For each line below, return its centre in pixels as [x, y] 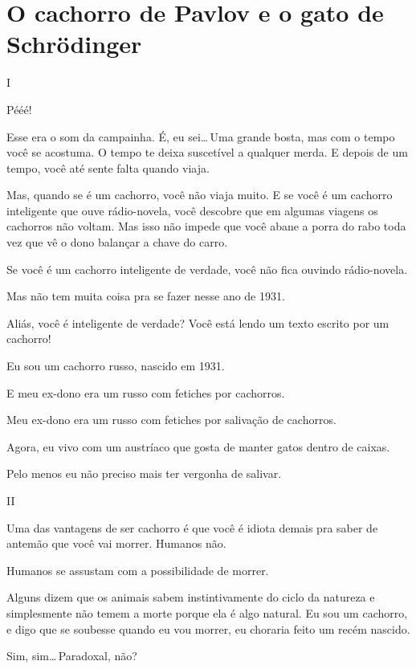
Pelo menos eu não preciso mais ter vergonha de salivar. [144, 473]
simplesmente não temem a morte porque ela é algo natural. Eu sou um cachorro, [207, 612]
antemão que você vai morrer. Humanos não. [116, 543]
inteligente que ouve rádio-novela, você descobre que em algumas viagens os [192, 210]
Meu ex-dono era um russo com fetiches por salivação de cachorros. [171, 420]
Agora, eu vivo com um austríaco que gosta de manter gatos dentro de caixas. [198, 446]
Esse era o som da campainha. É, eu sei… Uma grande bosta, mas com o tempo [201, 136]
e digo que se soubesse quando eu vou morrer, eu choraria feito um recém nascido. [208, 628]
